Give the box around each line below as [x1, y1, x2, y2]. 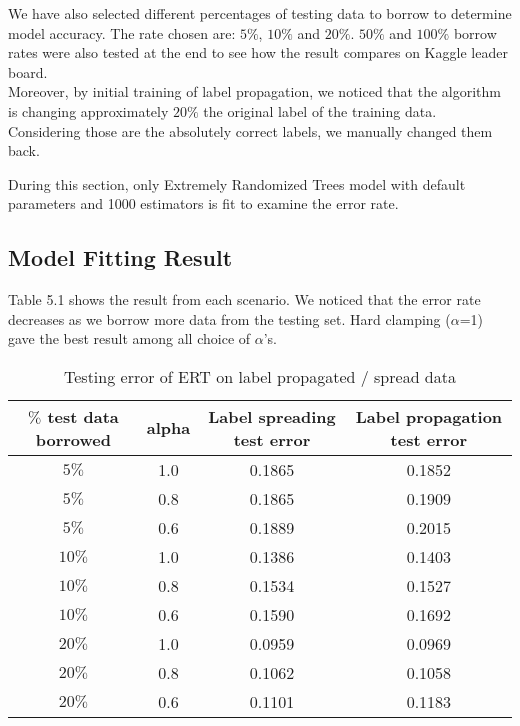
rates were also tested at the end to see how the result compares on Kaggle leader [8, 42, 508, 63]
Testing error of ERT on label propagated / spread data [64, 364, 456, 388]
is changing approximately [8, 100, 169, 121]
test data [47, 404, 119, 428]
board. [8, 61, 48, 82]
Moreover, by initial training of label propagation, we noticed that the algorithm [8, 81, 501, 102]
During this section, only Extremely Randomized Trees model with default [8, 173, 466, 194]
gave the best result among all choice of [8, 328, 251, 349]
